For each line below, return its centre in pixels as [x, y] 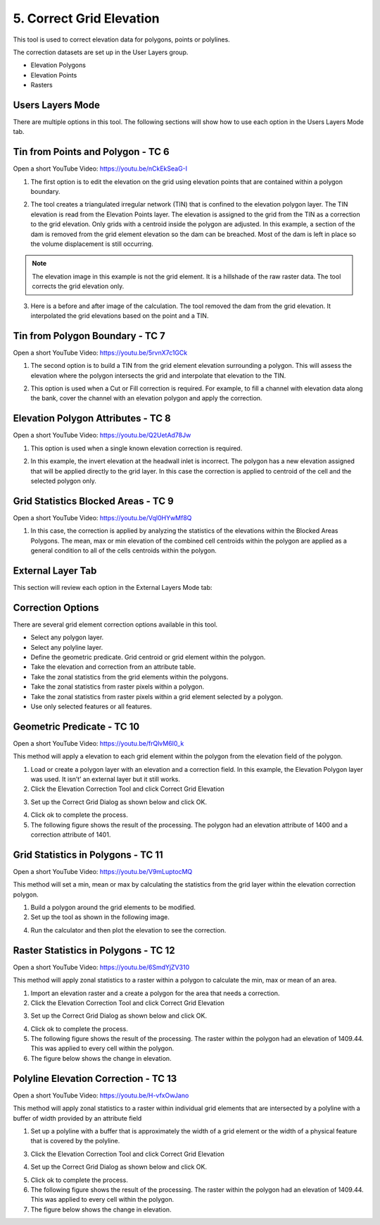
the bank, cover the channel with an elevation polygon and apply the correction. [146, 398]
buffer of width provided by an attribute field [77, 1118]
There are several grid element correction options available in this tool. [115, 624]
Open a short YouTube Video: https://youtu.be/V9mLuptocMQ [103, 871]
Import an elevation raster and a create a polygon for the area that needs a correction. [155, 993]
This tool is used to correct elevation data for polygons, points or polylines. [121, 39]
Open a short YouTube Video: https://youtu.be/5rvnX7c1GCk [100, 352]
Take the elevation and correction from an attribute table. [113, 667]
